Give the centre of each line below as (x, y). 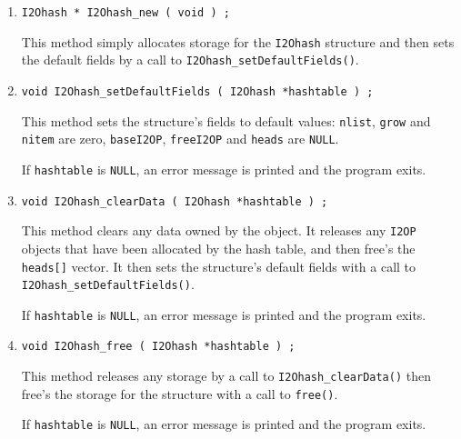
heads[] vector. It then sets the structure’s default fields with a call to (219, 266)
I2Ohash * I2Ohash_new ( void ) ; (125, 13)
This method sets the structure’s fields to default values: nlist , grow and (226, 120)
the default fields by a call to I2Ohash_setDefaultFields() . (190, 60)
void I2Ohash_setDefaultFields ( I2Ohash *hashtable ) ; (197, 91)
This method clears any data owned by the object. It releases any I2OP (219, 230)
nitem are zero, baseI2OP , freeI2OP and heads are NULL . (180, 139)
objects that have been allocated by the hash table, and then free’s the (218, 248)
